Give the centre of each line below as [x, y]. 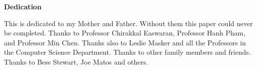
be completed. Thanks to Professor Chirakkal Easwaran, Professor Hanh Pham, [125, 33]
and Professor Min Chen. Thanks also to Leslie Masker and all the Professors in [125, 42]
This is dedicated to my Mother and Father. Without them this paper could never [128, 23]
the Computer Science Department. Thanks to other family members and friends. [128, 52]
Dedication [23, 6]
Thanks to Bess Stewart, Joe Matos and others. [76, 61]
